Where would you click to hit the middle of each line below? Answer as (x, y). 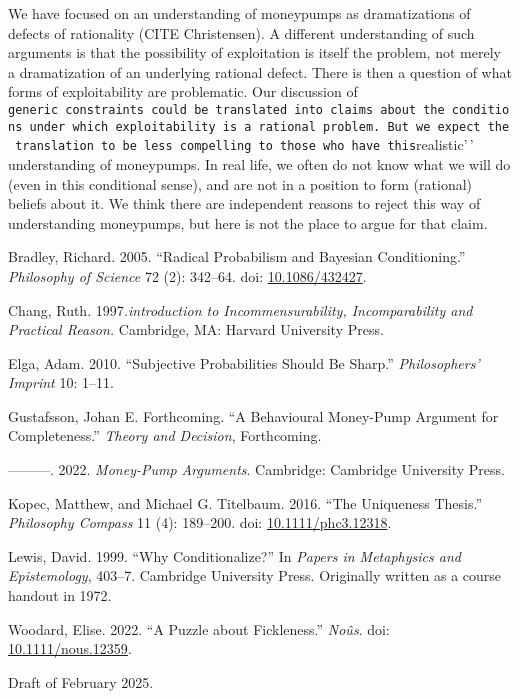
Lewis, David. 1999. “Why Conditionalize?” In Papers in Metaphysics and (234, 555)
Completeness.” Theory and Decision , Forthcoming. (165, 435)
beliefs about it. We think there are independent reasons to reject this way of (244, 203)
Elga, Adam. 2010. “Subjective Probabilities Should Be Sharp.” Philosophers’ (244, 362)
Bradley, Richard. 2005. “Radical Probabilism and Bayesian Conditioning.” (237, 256)
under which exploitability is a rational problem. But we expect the (269, 126)
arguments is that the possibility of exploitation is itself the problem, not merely (254, 52)
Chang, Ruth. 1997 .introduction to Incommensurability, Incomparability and (240, 309)
